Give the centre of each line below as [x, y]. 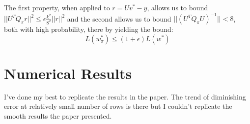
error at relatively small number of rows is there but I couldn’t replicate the [118, 106]
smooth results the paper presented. [58, 116]
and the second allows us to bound [119, 18]
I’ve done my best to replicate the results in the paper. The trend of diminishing [125, 96]
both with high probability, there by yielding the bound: [89, 29]
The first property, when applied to [57, 7]
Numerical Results [68, 73]
